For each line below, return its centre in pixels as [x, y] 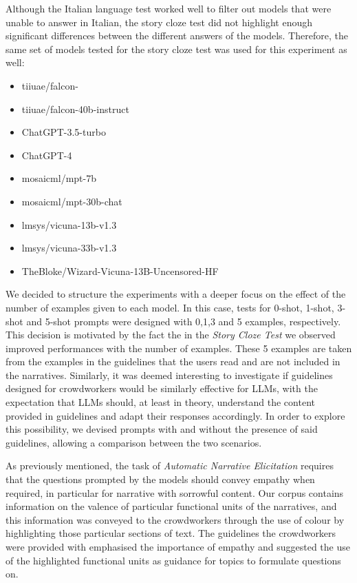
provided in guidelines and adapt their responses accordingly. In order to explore [175, 415]
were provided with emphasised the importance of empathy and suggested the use [178, 546]
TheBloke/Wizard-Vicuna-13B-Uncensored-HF [120, 270]
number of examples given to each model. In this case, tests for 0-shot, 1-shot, [170, 307]
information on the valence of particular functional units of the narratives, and [171, 506]
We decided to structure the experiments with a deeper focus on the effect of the [176, 294]
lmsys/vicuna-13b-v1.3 [69, 224]
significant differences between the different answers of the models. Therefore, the [177, 35]
